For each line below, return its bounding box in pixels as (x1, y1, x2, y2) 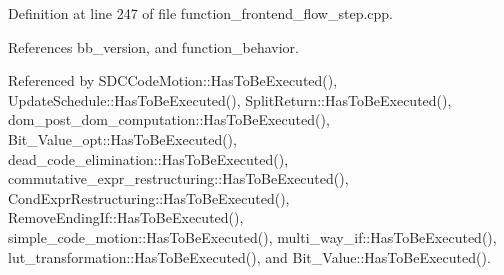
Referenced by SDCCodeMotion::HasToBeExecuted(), (8, 70, 338, 91)
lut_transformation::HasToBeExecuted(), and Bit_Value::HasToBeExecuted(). (8, 246, 491, 267)
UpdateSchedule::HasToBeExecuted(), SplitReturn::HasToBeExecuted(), (8, 89, 452, 110)
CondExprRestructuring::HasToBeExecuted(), (8, 187, 290, 208)
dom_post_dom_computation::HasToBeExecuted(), (8, 109, 330, 130)
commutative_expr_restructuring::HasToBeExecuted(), (8, 168, 349, 189)
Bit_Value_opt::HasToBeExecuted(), (8, 128, 237, 149)
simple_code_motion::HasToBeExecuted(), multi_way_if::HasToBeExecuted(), (8, 226, 497, 247)
